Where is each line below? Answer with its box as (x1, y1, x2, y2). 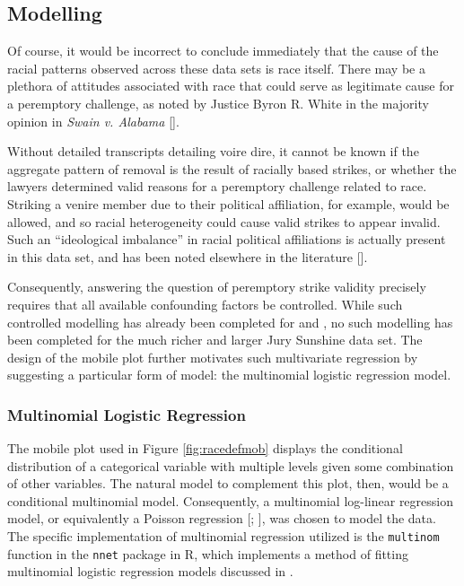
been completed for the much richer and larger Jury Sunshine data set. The (7, 330, 423, 349)
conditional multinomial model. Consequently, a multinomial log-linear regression (7, 491, 453, 510)
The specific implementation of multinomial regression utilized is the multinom (7, 527, 440, 546)
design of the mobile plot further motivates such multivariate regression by (7, 347, 418, 366)
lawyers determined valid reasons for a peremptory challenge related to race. (7, 177, 427, 196)
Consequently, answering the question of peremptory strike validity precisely (7, 277, 426, 296)
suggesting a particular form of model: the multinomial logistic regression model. (7, 365, 451, 384)
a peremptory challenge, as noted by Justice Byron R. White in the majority (7, 93, 429, 112)
